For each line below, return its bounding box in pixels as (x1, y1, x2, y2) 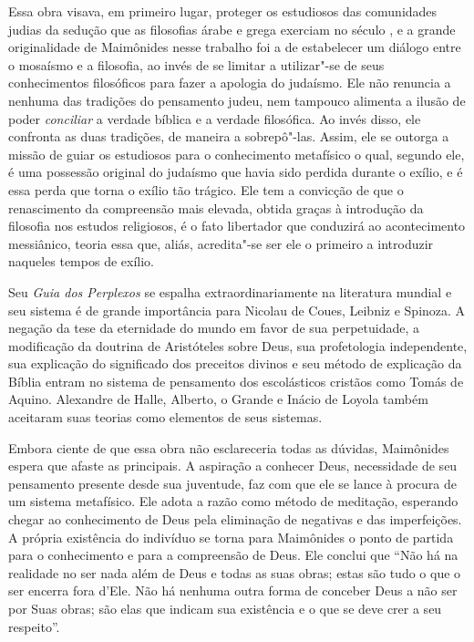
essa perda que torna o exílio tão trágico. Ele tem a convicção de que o (8, 180, 404, 199)
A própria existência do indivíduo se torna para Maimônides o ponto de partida (8, 527, 454, 546)
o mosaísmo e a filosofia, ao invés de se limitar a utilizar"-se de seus (8, 55, 385, 74)
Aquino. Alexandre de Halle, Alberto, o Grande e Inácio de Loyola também (8, 389, 428, 409)
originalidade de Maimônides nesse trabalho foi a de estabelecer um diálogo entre (8, 37, 461, 57)
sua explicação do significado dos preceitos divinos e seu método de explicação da (8, 354, 462, 373)
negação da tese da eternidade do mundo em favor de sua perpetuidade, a (8, 318, 419, 337)
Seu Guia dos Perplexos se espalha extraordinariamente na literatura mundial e (8, 282, 452, 301)
